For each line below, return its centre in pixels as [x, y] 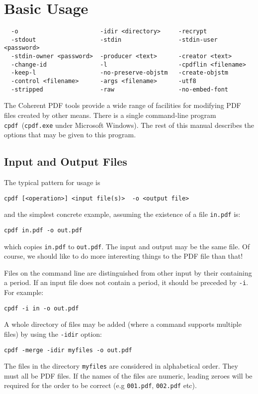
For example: [24, 292]
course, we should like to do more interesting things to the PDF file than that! [124, 256]
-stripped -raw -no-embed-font [120, 89]
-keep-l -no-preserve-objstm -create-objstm [120, 73]
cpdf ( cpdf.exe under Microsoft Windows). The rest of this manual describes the [129, 125]
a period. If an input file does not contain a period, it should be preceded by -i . [126, 282]
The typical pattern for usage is [52, 182]
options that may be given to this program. [70, 135]
